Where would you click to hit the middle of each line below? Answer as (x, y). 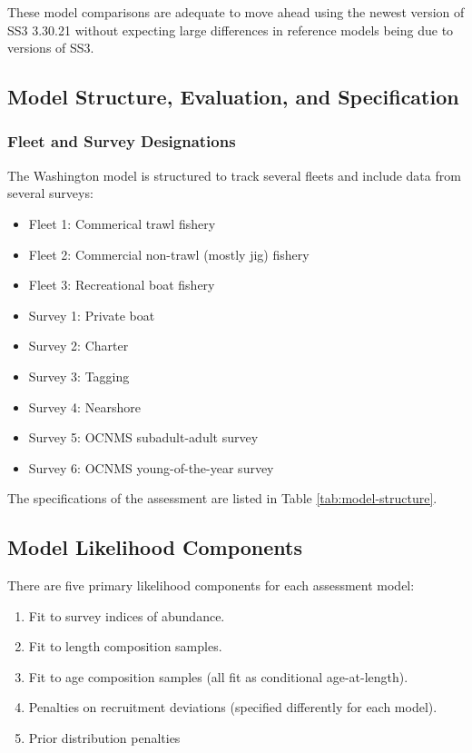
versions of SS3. (51, 48)
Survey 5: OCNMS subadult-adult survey (143, 437)
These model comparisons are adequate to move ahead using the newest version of (236, 12)
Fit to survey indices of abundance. (127, 615)
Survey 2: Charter (79, 346)
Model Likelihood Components (155, 547)
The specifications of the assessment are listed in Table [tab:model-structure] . (222, 498)
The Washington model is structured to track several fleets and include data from (234, 175)
